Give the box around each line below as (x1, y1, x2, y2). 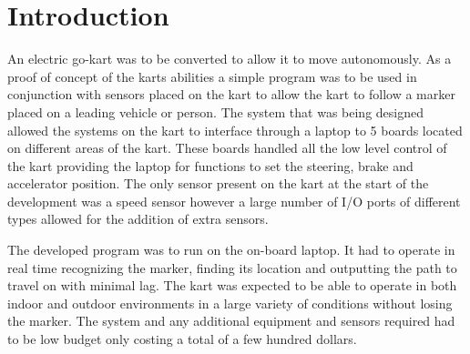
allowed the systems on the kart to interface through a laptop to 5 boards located (7, 120, 463, 139)
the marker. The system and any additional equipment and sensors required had (7, 311, 455, 330)
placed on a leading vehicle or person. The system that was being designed (7, 102, 424, 121)
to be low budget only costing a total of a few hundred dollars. (7, 329, 357, 349)
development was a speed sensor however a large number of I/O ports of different (7, 191, 461, 210)
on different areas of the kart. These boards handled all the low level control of (7, 138, 447, 157)
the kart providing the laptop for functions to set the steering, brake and (7, 156, 414, 175)
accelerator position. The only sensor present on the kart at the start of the (7, 174, 429, 193)
